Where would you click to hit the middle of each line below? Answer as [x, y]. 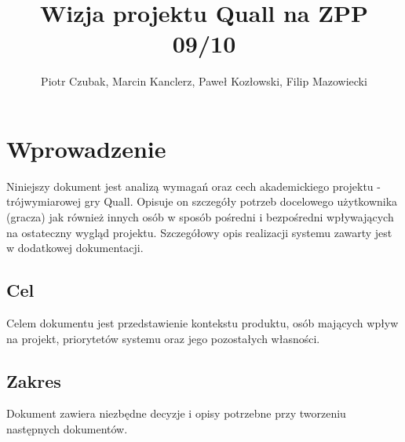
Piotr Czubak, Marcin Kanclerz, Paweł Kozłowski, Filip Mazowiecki [204, 81]
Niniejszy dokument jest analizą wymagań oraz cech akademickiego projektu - [193, 186]
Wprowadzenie [86, 148]
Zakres [34, 380]
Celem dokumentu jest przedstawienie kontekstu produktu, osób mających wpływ [202, 323]
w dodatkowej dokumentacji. [75, 248]
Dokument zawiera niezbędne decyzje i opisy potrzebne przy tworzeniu [176, 413]
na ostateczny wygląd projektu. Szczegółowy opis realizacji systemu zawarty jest [199, 232]
